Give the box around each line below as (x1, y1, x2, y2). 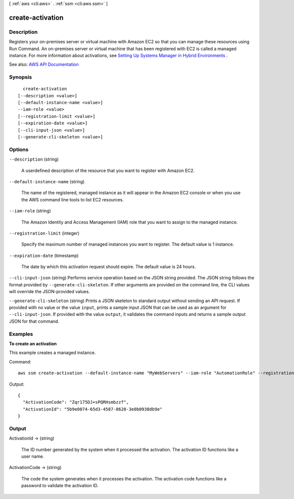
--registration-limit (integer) (9, 230, 80, 236)
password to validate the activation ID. (21, 483, 98, 489)
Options (9, 146, 29, 153)
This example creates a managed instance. (9, 350, 96, 356)
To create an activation (9, 340, 57, 346)
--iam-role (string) (9, 208, 51, 214)
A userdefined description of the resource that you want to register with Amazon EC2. (21, 167, 195, 173)
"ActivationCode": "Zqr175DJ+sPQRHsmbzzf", (23, 399, 129, 405)
